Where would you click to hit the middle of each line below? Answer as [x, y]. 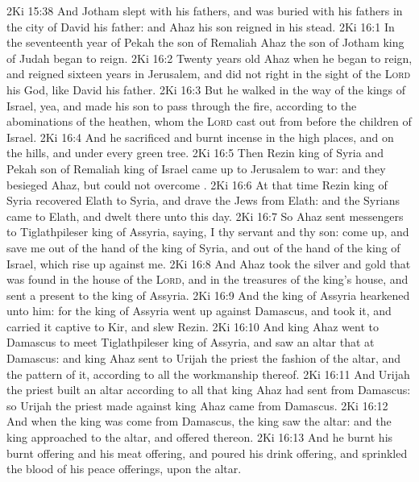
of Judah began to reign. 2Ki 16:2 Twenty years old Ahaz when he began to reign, [209, 58]
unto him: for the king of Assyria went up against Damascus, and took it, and [199, 311]
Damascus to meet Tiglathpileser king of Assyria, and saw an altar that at [191, 342]
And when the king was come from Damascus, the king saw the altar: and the [199, 421]
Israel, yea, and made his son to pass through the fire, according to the [182, 105]
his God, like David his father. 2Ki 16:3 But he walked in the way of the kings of [206, 89]
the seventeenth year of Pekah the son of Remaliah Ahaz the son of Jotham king [205, 42]
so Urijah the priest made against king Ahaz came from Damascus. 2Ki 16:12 [197, 405]
